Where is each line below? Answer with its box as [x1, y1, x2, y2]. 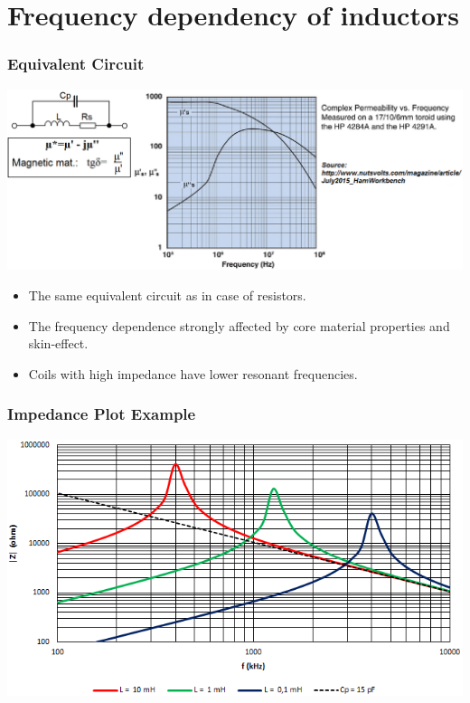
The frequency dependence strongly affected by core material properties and [28, 316, 450, 335]
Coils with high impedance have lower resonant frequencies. [28, 364, 358, 383]
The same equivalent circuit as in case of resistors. [28, 286, 306, 305]
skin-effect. [28, 334, 89, 353]
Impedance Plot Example [7, 403, 196, 425]
